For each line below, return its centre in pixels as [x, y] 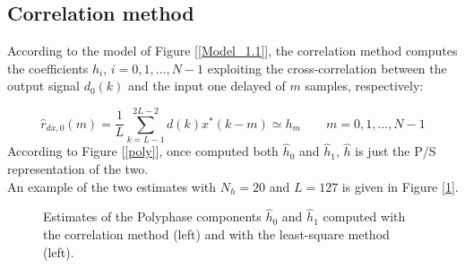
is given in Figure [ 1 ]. [400, 186]
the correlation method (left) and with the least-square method [216, 233]
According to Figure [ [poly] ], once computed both [143, 151]
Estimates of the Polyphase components [152, 216]
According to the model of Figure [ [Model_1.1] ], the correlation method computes [232, 51]
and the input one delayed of [207, 86]
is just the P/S [396, 151]
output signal [43, 86]
